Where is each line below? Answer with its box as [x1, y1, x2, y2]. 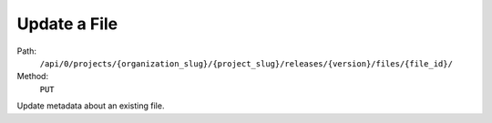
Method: [16, 71, 49, 82]
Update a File [16, 14, 118, 34]
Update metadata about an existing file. [16, 100, 165, 111]
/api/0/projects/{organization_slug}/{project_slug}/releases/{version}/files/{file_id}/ [39, 58, 453, 68]
